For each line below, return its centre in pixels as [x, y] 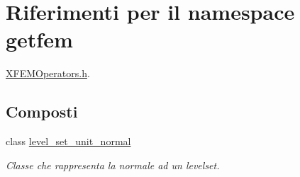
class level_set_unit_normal [68, 141]
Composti [42, 112]
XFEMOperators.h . [48, 73]
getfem [39, 39]
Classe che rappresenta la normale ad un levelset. [113, 165]
